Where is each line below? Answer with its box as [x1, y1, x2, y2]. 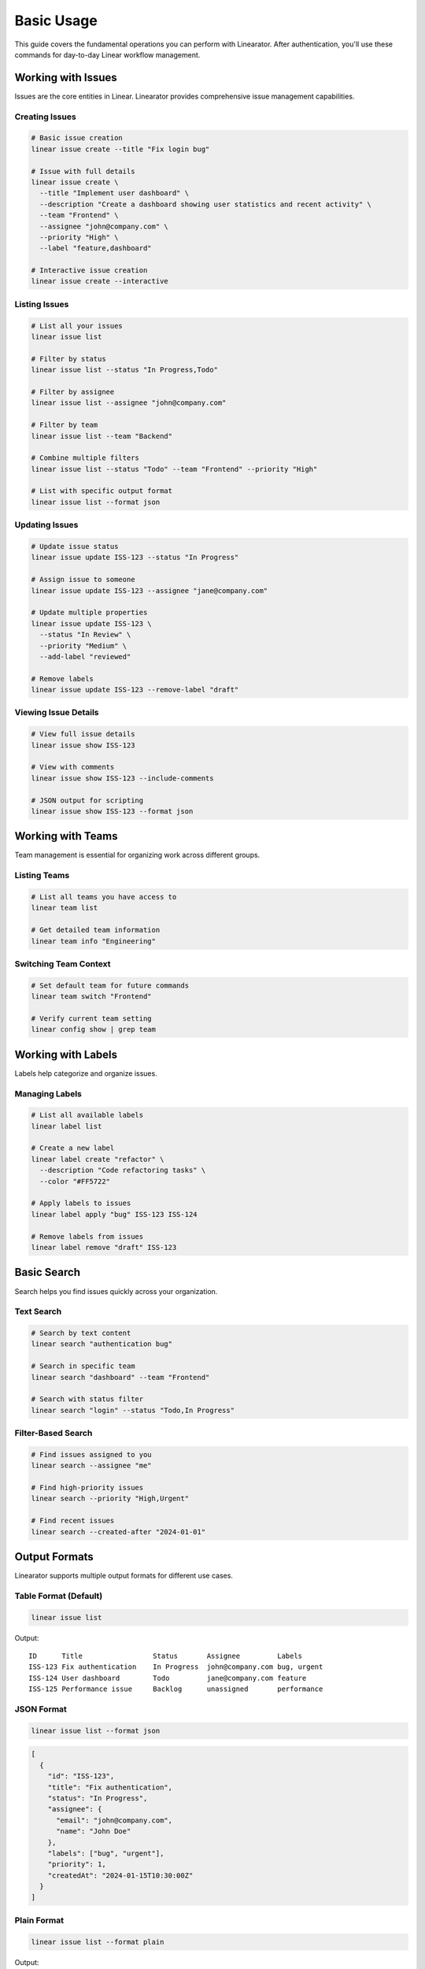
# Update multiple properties [31, 608, 148, 617]
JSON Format [14, 1704, 67, 1715]
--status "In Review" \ [39, 630, 131, 640]
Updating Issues [14, 520, 79, 531]
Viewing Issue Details [14, 707, 99, 718]
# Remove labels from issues [31, 1232, 144, 1240]
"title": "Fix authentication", [47, 1782, 173, 1792]
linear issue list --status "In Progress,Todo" [31, 365, 218, 374]
